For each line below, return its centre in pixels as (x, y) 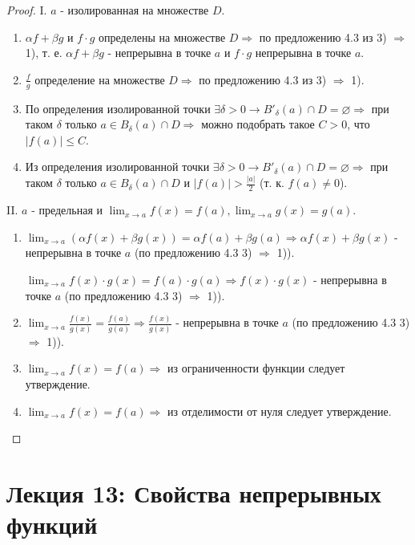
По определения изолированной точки (118, 108)
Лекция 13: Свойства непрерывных (194, 492)
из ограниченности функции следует (256, 368)
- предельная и (67, 210)
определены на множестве (162, 37)
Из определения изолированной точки (117, 167)
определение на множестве (100, 79)
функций (52, 525)
